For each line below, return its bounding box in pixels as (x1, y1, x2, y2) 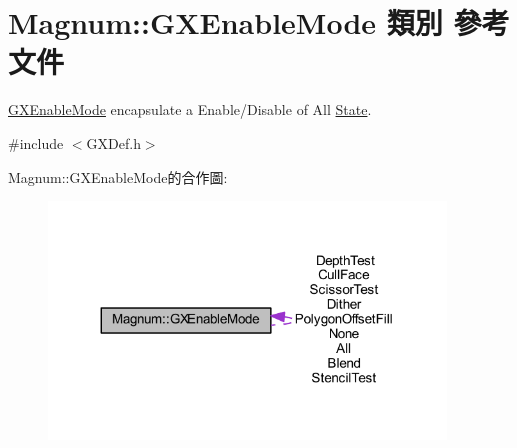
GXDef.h (86, 132, 141, 153)
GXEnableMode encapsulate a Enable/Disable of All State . (8, 99, 372, 120)
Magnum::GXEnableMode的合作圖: (8, 166, 228, 187)
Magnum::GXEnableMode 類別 (8, 2, 443, 43)
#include (8, 132, 64, 153)
